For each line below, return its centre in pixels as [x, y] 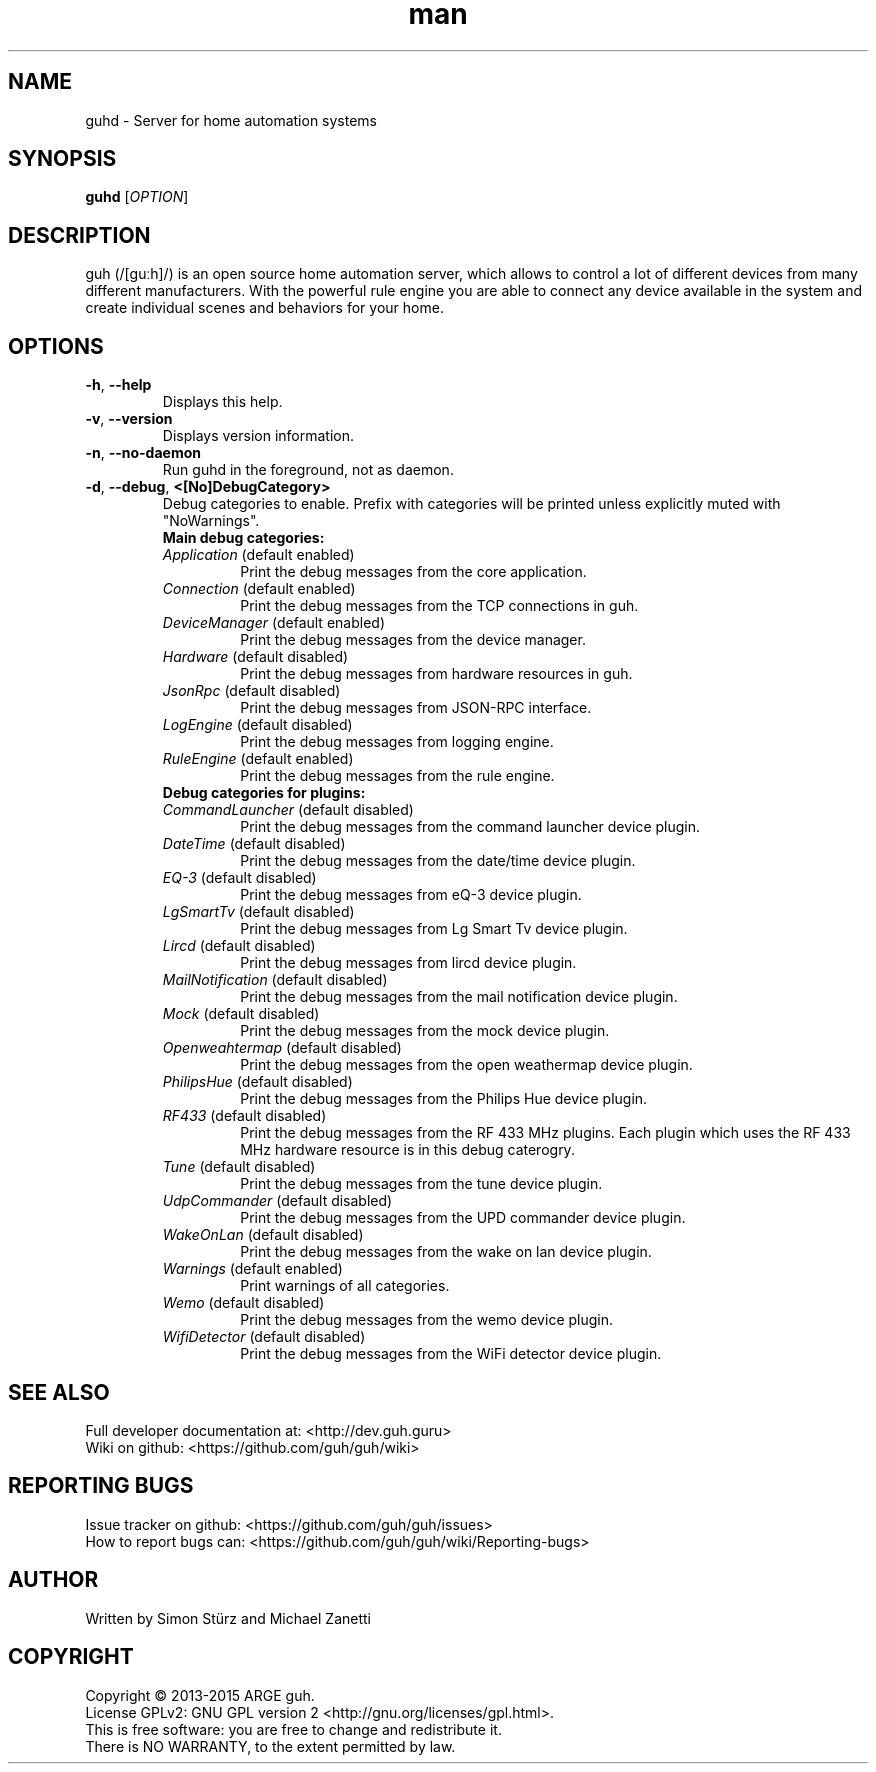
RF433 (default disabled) [244, 1116]
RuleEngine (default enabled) [258, 759]
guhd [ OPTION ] [137, 197]
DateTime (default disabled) [254, 844]
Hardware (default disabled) [255, 657]
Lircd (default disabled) [239, 946]
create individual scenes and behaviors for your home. [264, 308]
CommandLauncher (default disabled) [288, 810]
